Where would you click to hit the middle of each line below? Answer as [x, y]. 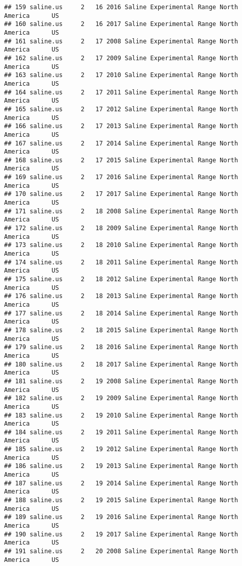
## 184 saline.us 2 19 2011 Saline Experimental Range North [121, 432]
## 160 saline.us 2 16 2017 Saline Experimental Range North [121, 24]
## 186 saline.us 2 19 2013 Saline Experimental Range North [121, 466]
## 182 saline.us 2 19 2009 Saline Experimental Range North [121, 398]
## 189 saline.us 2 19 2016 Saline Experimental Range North [121, 517]
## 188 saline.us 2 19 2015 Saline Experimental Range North [121, 500]
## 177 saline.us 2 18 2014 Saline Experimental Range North [121, 313]
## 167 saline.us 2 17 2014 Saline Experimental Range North [121, 143]
